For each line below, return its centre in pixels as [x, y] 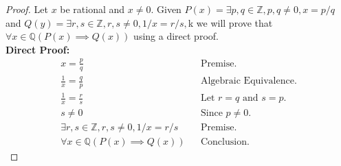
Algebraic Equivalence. [249, 81]
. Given [166, 9]
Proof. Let [27, 9]
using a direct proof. [176, 36]
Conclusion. [225, 142]
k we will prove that [230, 22]
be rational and [92, 9]
